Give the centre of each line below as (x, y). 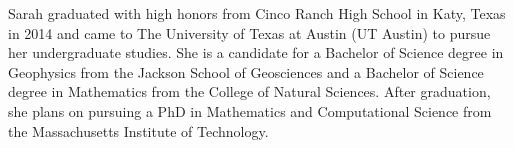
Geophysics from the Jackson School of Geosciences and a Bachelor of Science (246, 71)
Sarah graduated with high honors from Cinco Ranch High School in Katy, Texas (257, 13)
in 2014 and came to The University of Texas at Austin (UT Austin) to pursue (249, 32)
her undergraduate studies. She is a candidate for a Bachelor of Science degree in (256, 52)
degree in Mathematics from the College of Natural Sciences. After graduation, (249, 91)
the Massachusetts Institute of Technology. (138, 130)
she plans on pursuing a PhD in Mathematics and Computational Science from (250, 110)
